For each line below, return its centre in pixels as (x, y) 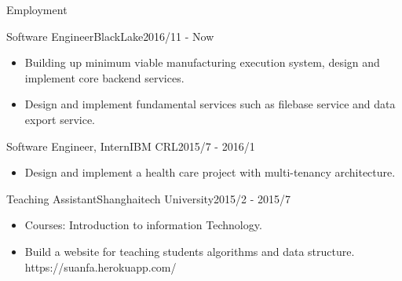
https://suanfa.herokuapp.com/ (100, 266)
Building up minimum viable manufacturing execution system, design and (202, 62)
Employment (37, 9)
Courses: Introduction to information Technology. (143, 225)
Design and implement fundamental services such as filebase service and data (210, 104)
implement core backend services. (104, 77)
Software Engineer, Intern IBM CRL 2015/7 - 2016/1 (131, 146)
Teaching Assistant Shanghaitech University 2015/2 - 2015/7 (149, 198)
